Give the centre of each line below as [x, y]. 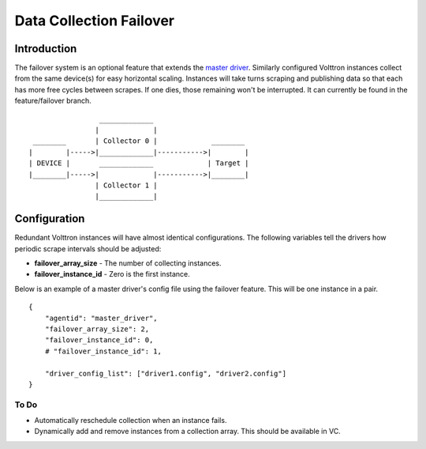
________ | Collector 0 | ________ [139, 141]
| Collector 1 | [126, 185]
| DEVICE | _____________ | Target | [139, 163]
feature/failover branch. [53, 101]
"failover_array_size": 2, [97, 329]
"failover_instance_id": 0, [99, 340]
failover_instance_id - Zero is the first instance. [112, 274]
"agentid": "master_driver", [101, 318]
